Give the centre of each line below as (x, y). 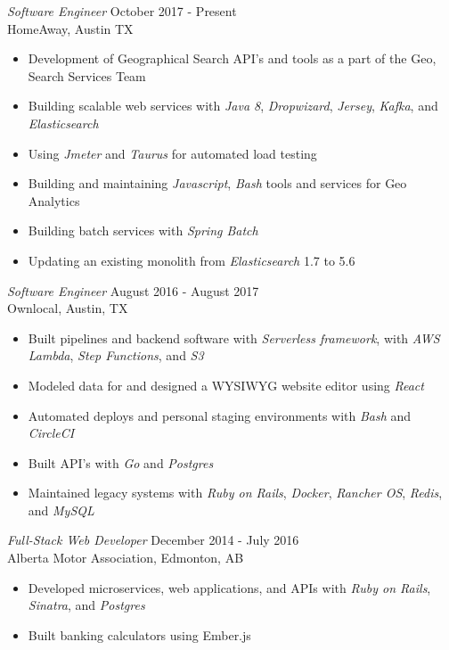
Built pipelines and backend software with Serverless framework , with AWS (234, 337)
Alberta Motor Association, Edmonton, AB (126, 558)
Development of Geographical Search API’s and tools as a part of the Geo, (232, 58)
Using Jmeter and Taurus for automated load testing (172, 153)
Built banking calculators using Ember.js (139, 634)
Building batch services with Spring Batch (143, 230)
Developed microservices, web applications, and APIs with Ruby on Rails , (229, 587)
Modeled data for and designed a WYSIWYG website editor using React (226, 385)
